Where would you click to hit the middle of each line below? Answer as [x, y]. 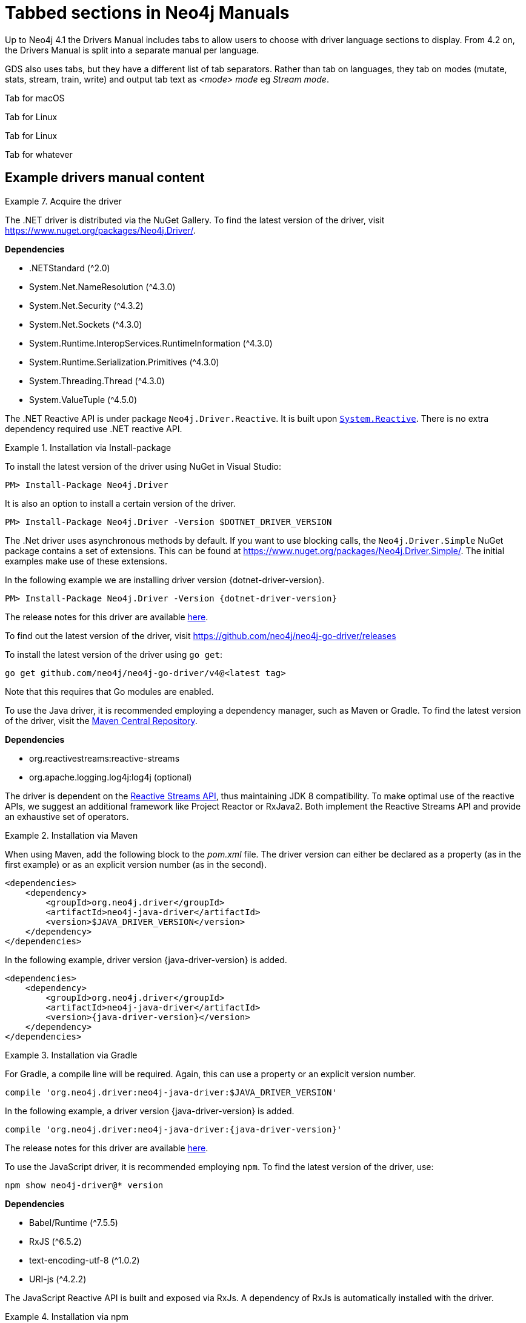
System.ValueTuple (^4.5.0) [83, 399]
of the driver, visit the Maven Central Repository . [101, 720]
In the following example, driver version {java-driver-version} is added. [146, 959]
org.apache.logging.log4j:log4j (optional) [111, 777]
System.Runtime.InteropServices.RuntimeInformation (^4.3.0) [151, 343]
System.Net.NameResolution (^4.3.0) [102, 286]
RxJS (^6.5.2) [55, 1241]
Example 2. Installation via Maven [72, 835]
